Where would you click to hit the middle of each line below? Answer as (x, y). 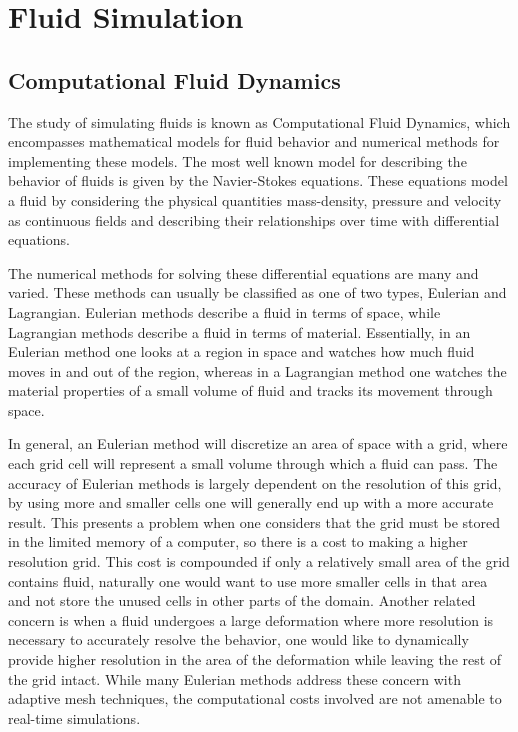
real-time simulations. (74, 717)
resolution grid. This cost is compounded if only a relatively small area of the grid (259, 561)
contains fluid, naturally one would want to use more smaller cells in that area (248, 580)
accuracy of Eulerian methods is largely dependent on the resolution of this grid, (255, 482)
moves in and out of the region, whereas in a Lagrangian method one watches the (257, 370)
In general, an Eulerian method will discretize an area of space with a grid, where (258, 443)
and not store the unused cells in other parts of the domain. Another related (242, 600)
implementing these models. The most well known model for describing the (237, 160)
